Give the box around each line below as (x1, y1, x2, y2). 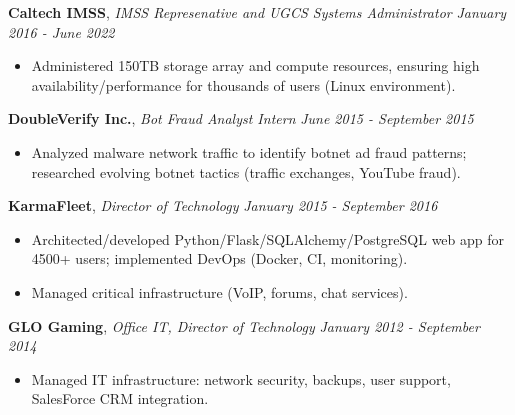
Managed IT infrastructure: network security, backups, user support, (31, 368, 451, 389)
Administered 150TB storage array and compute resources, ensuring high (31, 55, 480, 76)
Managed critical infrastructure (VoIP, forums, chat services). (31, 281, 408, 302)
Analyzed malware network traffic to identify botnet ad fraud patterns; (31, 141, 467, 162)
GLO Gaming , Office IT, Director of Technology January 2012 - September (8, 315, 480, 336)
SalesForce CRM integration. (31, 388, 209, 409)
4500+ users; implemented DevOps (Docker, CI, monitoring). (31, 248, 408, 269)
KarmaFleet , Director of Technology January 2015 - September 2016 (8, 195, 438, 216)
